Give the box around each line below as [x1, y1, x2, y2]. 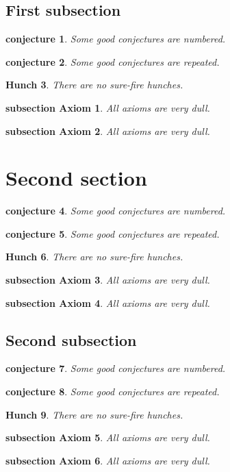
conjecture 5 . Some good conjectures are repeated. [5, 226, 220, 240]
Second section [5, 164, 147, 192]
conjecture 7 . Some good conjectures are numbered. [5, 361, 226, 375]
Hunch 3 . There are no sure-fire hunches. [5, 77, 183, 92]
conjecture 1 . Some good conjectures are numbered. [5, 32, 226, 46]
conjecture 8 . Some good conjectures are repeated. [5, 384, 220, 399]
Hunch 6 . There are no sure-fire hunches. [5, 249, 183, 264]
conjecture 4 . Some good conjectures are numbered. [5, 203, 226, 218]
